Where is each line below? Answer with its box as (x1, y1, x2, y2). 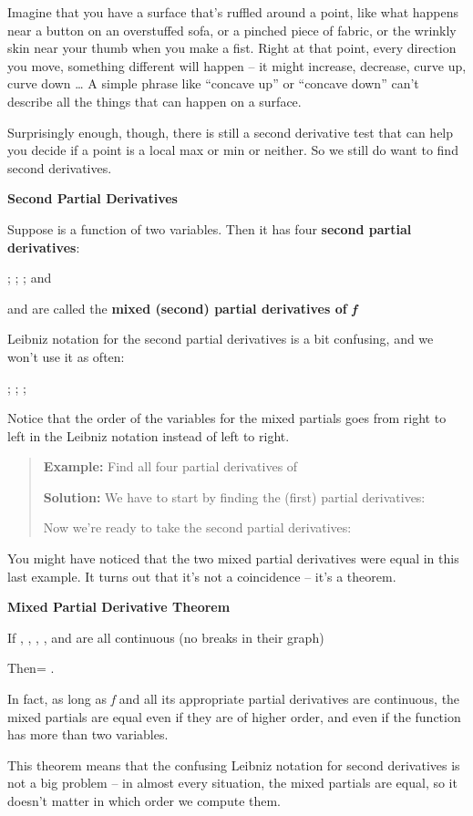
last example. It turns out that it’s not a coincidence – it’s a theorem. (7, 566, 396, 585)
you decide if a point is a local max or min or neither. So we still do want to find (7, 140, 458, 160)
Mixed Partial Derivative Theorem (7, 597, 231, 616)
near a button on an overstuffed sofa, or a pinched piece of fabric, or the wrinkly (7, 20, 457, 39)
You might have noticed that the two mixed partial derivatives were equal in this (7, 549, 459, 568)
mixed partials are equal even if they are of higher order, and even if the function (7, 707, 461, 726)
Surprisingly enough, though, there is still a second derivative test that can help (7, 122, 454, 141)
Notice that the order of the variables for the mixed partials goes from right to (7, 408, 447, 428)
